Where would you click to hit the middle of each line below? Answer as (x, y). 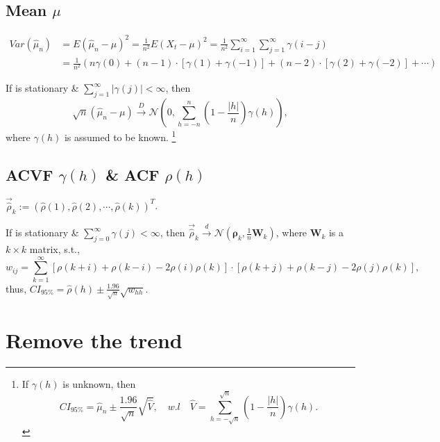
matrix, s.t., (54, 248)
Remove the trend (94, 339)
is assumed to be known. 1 (120, 136)
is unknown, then (99, 383)
